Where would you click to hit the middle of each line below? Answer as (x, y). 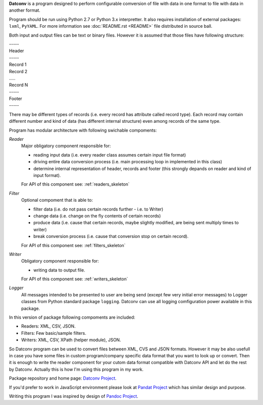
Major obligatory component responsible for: (66, 146)
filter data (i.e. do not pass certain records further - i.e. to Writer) (98, 209)
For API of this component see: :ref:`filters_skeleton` (74, 245)
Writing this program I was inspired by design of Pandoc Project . (74, 396)
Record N (19, 85)
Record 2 (18, 71)
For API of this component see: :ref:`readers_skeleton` (75, 184)
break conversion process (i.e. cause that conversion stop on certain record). (111, 236)
